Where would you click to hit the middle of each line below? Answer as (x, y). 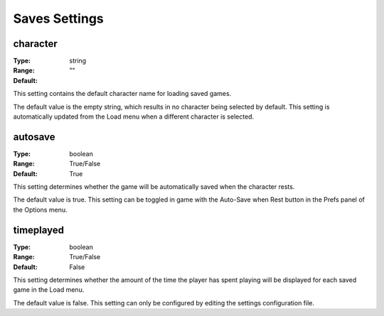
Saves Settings (58, 18)
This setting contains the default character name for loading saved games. (122, 94)
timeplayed (38, 230)
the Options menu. (40, 209)
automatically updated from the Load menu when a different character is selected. (134, 116)
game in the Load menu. (49, 290)
